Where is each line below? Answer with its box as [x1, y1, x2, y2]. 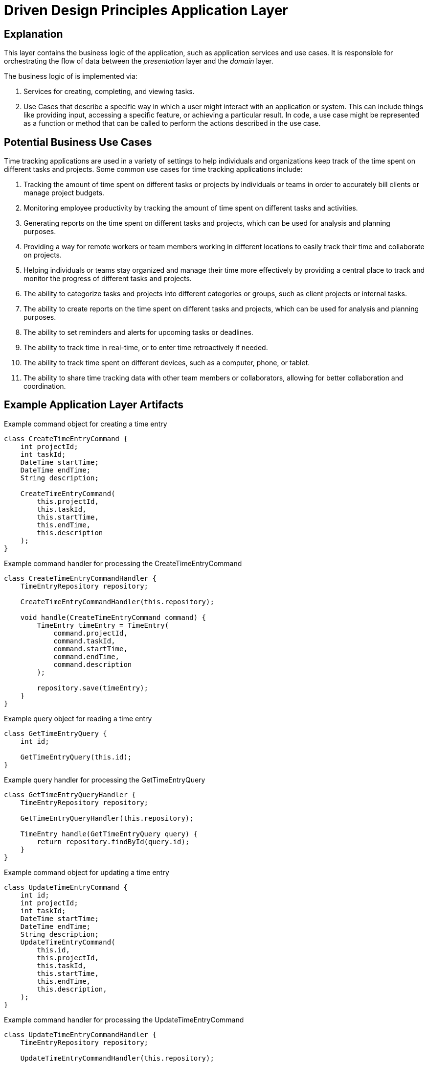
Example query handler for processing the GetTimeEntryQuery [4, 775, 205, 784]
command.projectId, [53, 629, 128, 637]
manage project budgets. [23, 189, 105, 197]
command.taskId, [53, 637, 115, 645]
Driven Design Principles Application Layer [4, 2, 288, 19]
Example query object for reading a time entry [4, 714, 152, 723]
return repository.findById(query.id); [37, 837, 190, 846]
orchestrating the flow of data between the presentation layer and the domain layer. [4, 57, 273, 66]
